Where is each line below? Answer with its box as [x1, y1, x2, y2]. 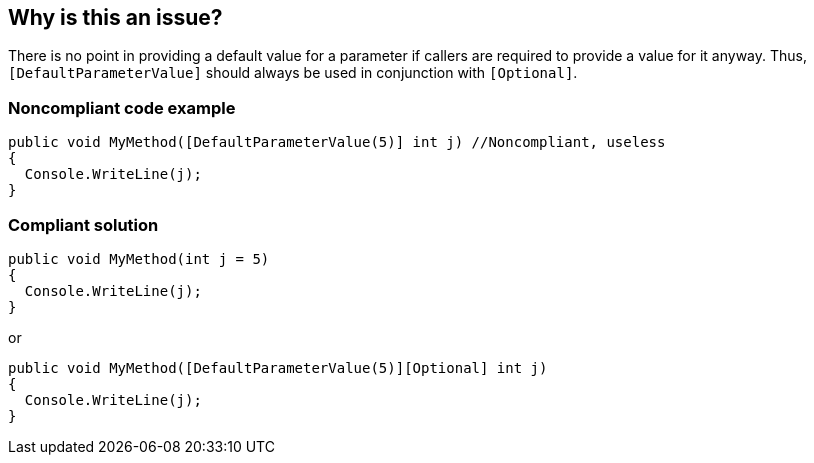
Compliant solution [8, 214, 159, 235]
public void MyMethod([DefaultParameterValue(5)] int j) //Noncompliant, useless [8, 134, 666, 151]
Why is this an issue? [8, 5, 223, 30]
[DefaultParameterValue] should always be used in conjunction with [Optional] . [8, 64, 578, 82]
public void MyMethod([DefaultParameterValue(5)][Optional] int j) [8, 359, 548, 376]
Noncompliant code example [8, 97, 236, 118]
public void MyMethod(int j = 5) [8, 250, 270, 267]
